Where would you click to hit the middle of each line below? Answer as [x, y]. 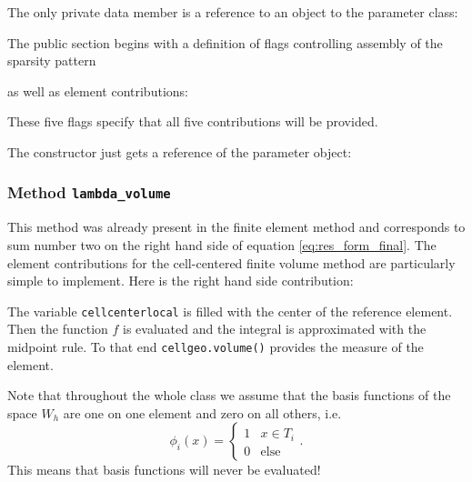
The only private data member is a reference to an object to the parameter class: [233, 12]
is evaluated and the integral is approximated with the [275, 329]
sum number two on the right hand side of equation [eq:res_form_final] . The [222, 244]
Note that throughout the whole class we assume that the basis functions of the [229, 395]
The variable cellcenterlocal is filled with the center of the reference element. [230, 311]
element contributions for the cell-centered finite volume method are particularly [231, 262]
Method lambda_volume [89, 192]
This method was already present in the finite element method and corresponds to [236, 227]
